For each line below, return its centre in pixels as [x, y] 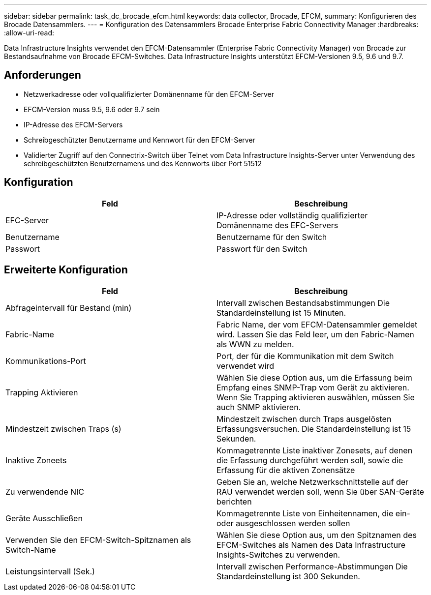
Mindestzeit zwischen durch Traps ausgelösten [304, 419]
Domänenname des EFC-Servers [277, 225]
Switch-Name [31, 550]
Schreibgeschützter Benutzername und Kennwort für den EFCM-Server [139, 140]
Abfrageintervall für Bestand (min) [69, 308]
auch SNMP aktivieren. [259, 407]
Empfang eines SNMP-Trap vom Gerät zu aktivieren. [313, 387]
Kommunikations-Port [46, 361]
